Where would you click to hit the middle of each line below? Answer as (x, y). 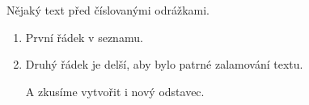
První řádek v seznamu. (84, 37)
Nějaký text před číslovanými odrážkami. (108, 10)
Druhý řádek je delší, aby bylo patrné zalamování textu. (164, 64)
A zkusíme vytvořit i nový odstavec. (115, 91)
